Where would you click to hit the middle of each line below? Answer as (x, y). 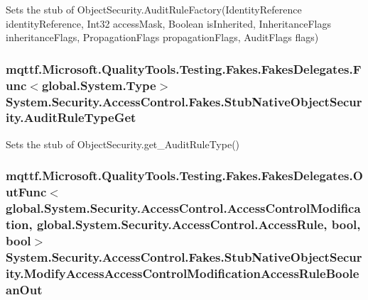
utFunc (26, 192)
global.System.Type (99, 85)
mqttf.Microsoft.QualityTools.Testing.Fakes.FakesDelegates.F (184, 68)
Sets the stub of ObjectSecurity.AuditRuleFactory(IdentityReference (154, 9)
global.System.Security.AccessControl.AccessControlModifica (183, 208)
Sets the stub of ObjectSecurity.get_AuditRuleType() (123, 144)
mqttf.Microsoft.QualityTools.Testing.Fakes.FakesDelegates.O (184, 176)
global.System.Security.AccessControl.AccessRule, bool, (199, 224)
